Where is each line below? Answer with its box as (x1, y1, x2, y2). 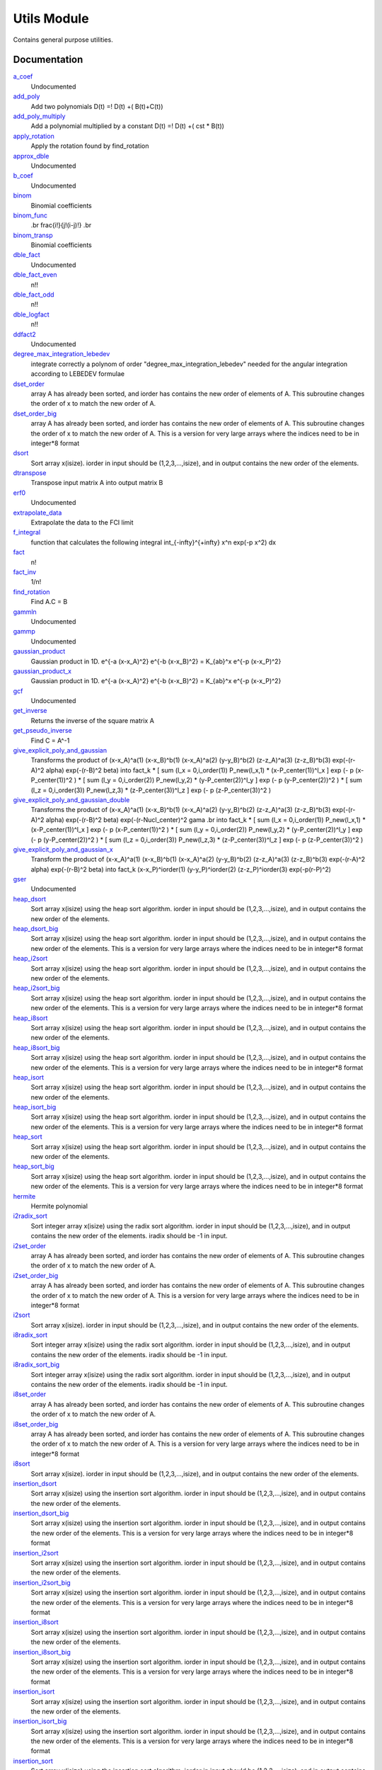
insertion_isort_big (13, 1717, 67, 1725)
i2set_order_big (13, 1271, 59, 1279)
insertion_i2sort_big (13, 1578, 71, 1587)
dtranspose (13, 469, 47, 477)
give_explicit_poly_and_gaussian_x (13, 845, 113, 853)
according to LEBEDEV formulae (30, 370, 125, 378)
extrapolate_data (13, 508, 62, 517)
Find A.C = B (30, 598, 68, 606)
